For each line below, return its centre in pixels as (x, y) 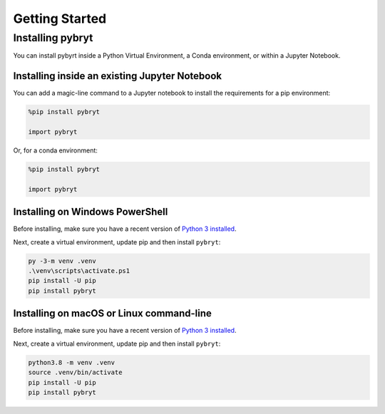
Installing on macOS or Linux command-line (112, 314)
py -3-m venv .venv (62, 261)
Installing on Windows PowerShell (91, 212)
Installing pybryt (53, 38)
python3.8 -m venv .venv (72, 362)
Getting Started (60, 19)
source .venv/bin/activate (75, 373)
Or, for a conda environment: (55, 150)
